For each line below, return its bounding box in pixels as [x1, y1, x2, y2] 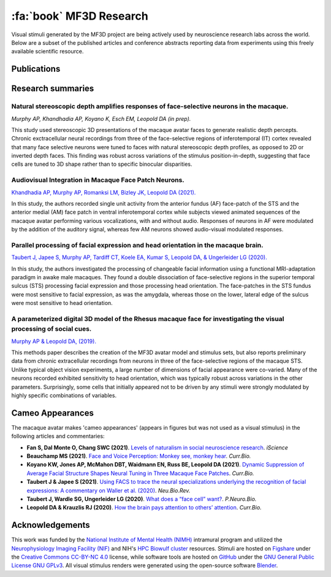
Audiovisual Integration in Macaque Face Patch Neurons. [11, 176, 185, 184]
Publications [11, 64, 61, 74]
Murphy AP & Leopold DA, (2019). [11, 338, 96, 345]
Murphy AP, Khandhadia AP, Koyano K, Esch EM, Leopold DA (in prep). [11, 115, 191, 122]
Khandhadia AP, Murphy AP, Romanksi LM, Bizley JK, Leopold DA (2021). [11, 188, 196, 196]
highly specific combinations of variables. [11, 392, 116, 399]
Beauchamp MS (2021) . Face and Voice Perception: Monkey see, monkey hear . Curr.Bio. [26, 452, 251, 460]
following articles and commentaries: [11, 433, 105, 440]
